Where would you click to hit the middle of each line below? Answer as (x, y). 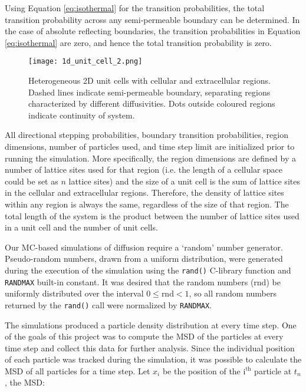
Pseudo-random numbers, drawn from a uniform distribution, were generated (144, 258)
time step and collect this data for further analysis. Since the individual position (150, 347)
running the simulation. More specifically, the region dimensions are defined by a (151, 158)
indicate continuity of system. (82, 115)
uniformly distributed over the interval (74, 293)
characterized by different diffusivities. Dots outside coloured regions (152, 103)
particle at (273, 370)
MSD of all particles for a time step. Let (78, 370)
